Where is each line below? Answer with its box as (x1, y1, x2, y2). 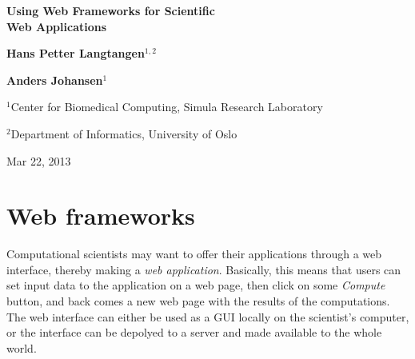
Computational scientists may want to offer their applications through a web (6, 245, 382, 262)
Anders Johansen (6, 71, 103, 88)
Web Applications (6, 18, 107, 34)
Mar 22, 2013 (6, 152, 71, 169)
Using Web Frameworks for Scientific (6, 2, 215, 18)
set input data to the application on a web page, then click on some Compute (6, 277, 385, 293)
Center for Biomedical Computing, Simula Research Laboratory (10, 98, 323, 115)
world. (6, 339, 37, 356)
